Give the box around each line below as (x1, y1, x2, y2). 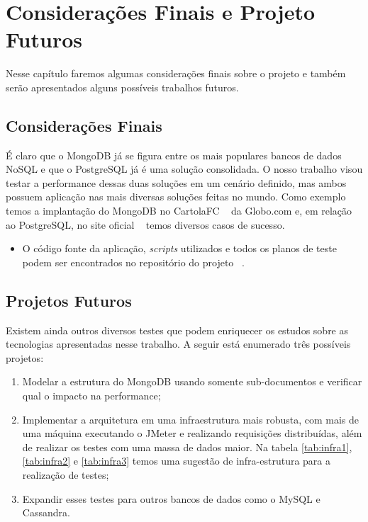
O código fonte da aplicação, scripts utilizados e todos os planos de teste (22, 241, 337, 256)
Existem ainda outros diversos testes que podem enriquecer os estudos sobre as (6, 322, 349, 337)
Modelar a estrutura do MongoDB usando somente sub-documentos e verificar (22, 374, 362, 389)
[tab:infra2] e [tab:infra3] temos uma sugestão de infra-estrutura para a (22, 453, 331, 468)
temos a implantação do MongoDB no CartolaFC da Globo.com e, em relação (6, 203, 352, 218)
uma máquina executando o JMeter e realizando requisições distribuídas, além (22, 426, 362, 441)
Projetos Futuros (6, 289, 132, 311)
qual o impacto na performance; (22, 388, 161, 403)
